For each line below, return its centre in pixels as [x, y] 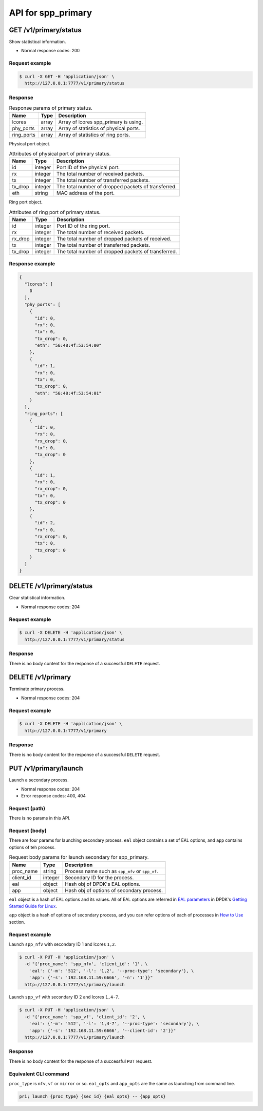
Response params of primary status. [51, 108]
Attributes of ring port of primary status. [55, 212]
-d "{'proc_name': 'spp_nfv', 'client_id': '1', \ [86, 964]
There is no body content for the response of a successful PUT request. [81, 1061]
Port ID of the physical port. [88, 167]
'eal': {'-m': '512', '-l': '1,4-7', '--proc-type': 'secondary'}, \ [114, 1024]
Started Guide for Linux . [33, 906]
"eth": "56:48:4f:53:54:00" [68, 346]
